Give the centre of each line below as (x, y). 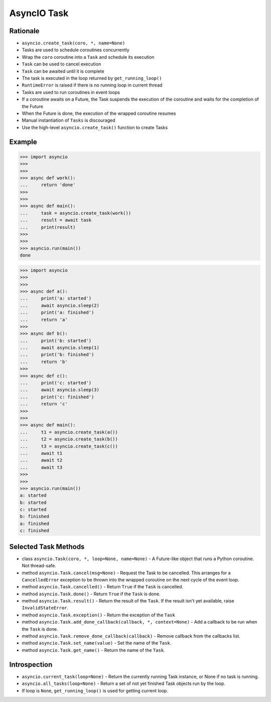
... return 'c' (44, 404)
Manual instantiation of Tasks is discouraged (69, 120)
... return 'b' (44, 362)
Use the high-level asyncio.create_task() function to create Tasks (95, 127)
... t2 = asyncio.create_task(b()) (69, 439)
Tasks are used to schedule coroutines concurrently (76, 50)
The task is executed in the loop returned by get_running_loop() (92, 78)
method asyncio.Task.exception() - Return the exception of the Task (98, 615)
